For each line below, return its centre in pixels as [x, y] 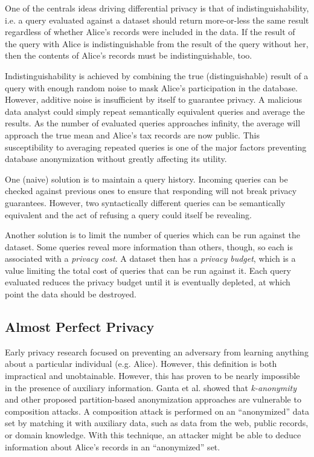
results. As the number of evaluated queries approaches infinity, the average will [153, 123]
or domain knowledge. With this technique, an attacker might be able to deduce [153, 435]
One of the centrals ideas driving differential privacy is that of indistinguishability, [157, 8]
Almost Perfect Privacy [80, 327]
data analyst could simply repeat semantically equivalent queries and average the [155, 111]
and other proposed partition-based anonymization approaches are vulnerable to [153, 399]
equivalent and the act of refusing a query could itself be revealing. [129, 214]
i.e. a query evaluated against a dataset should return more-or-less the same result [157, 20]
